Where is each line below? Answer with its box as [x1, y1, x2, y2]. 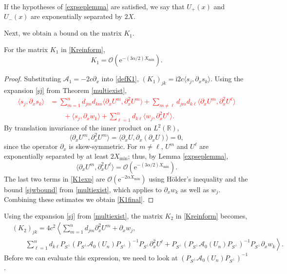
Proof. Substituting [4, 73, 61, 84]
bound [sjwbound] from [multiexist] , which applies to [4, 184, 162, 194]
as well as [180, 184, 209, 194]
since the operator [4, 141, 58, 151]
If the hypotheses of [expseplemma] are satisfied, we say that [4, 1, 185, 11]
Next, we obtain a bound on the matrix [4, 28, 122, 38]
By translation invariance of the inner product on [4, 123, 152, 133]
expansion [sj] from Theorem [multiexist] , [4, 85, 127, 95]
